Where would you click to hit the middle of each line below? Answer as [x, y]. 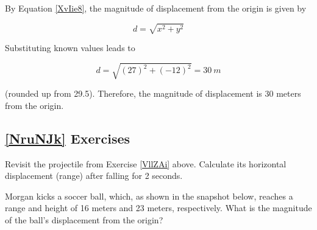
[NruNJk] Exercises [68, 138]
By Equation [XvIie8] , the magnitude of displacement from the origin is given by [156, 8]
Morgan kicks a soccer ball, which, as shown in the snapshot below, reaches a [149, 196]
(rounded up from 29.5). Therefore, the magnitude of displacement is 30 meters [153, 93]
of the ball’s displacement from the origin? [84, 220]
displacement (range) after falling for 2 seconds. [94, 176]
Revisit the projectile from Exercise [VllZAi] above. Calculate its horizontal [146, 163]
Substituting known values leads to [70, 48]
